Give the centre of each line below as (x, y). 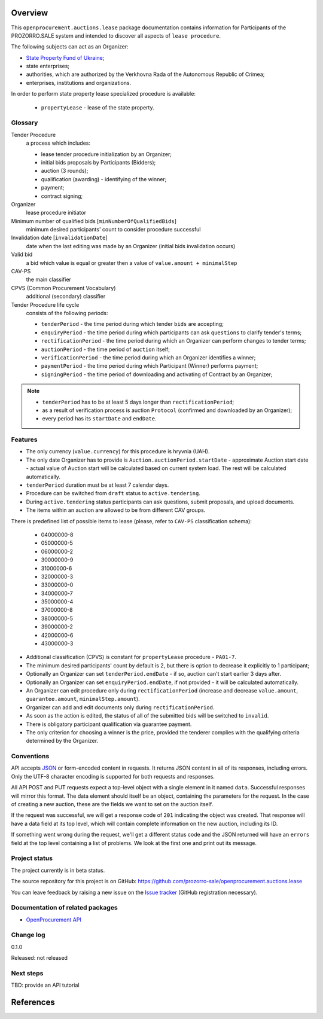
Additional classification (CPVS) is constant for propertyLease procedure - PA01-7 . (131, 657)
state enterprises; (48, 66)
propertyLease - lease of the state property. (98, 107)
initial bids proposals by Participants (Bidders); (98, 162)
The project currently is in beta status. (58, 870)
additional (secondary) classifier (66, 297)
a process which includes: (58, 143)
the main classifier (49, 280)
